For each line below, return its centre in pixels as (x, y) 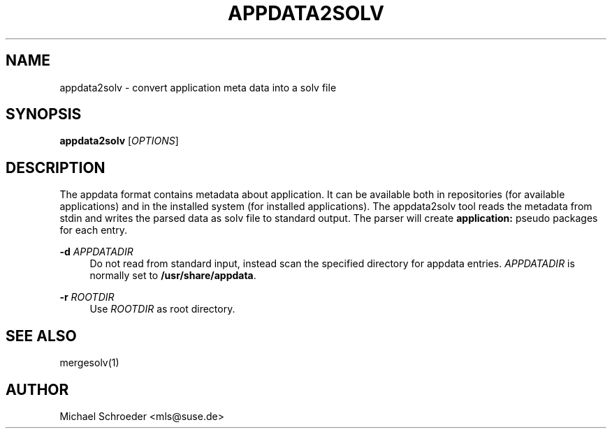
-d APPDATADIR (96, 252)
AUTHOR (37, 389)
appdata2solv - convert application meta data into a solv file (198, 87)
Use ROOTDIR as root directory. (162, 309)
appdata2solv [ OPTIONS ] (119, 141)
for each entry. (93, 230)
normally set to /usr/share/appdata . (173, 276)
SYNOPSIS (44, 114)
